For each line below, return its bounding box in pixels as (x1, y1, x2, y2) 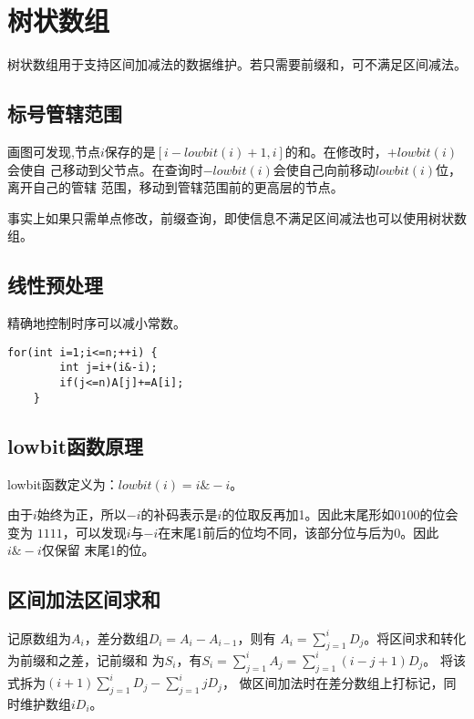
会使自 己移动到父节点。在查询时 (7, 159, 203, 179)
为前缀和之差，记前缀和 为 (7, 650, 165, 669)
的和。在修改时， (284, 141, 387, 160)
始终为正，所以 (36, 505, 127, 524)
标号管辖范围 (7, 99, 122, 128)
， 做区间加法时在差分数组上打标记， (222, 673, 444, 692)
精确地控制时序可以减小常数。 (7, 313, 186, 333)
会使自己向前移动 (273, 159, 376, 179)
